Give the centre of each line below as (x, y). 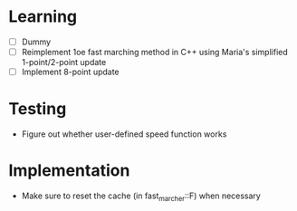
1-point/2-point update (64, 62)
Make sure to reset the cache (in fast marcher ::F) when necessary (141, 197)
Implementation (69, 171)
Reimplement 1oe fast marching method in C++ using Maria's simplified (155, 52)
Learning (43, 17)
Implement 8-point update (70, 72)
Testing (38, 109)
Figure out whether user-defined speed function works (124, 134)
